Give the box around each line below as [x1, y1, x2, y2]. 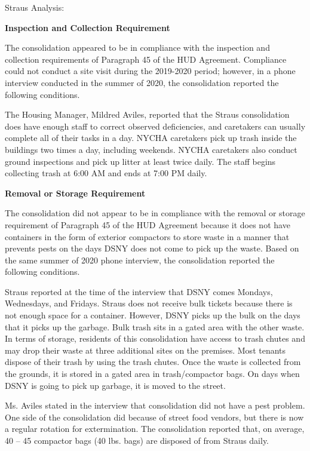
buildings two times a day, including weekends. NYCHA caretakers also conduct [5, 143, 297, 155]
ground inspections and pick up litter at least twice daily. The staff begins [5, 155, 276, 167]
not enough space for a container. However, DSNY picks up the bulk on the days [5, 309, 300, 321]
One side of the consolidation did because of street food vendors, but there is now [5, 410, 304, 423]
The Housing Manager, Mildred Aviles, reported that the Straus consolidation [5, 108, 290, 121]
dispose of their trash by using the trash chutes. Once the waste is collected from [5, 355, 301, 368]
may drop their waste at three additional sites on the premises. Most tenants [5, 343, 286, 356]
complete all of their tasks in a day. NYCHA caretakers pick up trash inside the [5, 131, 297, 144]
